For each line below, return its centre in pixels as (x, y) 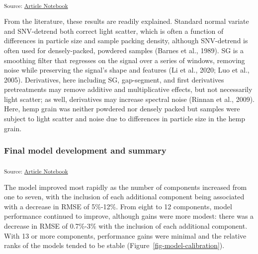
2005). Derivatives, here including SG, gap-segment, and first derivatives (114, 79)
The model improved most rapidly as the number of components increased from (126, 187)
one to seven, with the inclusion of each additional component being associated (124, 197)
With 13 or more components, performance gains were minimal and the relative (125, 235)
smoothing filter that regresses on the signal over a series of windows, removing (125, 60)
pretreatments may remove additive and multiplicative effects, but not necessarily (128, 89)
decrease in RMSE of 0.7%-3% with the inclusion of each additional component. (126, 225)
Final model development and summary (85, 150)
